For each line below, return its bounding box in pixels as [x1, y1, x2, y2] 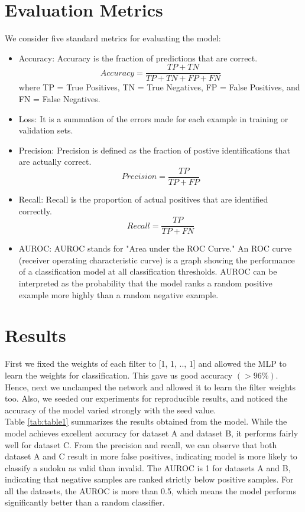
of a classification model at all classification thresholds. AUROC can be [18, 265, 277, 278]
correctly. [18, 204, 52, 217]
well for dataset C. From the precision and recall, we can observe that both [5, 438, 277, 451]
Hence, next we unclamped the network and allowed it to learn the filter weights [5, 380, 296, 393]
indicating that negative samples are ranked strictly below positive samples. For [5, 473, 294, 485]
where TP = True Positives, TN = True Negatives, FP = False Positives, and [18, 81, 300, 93]
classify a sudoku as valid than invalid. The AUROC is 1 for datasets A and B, [5, 461, 291, 474]
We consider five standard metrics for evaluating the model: [5, 32, 221, 44]
